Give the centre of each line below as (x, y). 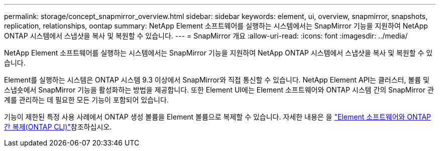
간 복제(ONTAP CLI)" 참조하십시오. (58, 127)
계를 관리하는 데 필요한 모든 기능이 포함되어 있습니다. (86, 100)
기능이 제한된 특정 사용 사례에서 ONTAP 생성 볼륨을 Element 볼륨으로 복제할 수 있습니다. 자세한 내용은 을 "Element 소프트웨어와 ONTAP (218, 117)
